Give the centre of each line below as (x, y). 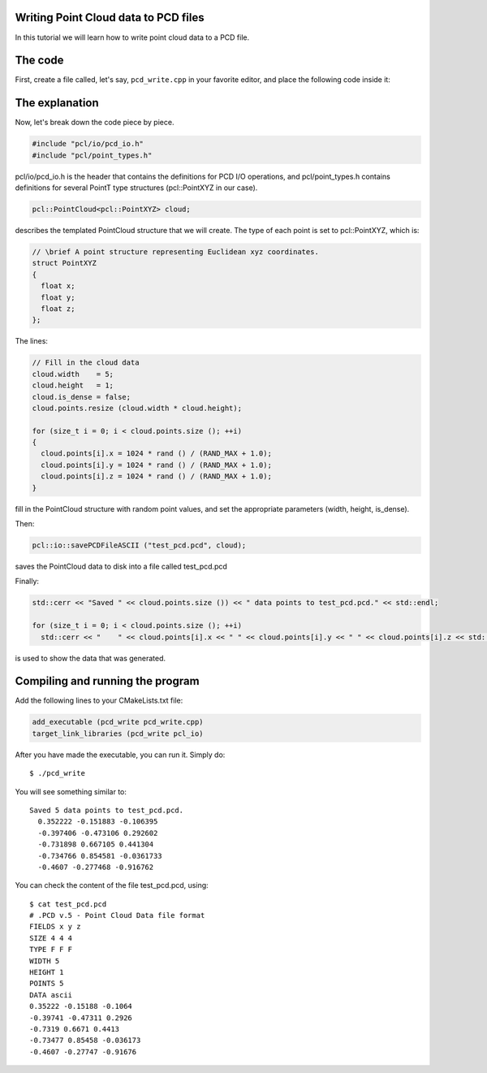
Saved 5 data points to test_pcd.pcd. (107, 810)
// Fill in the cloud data (86, 363)
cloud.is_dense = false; (82, 397)
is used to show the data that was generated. (91, 658)
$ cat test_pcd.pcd (68, 904)
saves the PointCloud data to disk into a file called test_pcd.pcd (121, 566)
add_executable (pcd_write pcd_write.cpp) (118, 722)
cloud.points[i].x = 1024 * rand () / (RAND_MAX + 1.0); (156, 454)
